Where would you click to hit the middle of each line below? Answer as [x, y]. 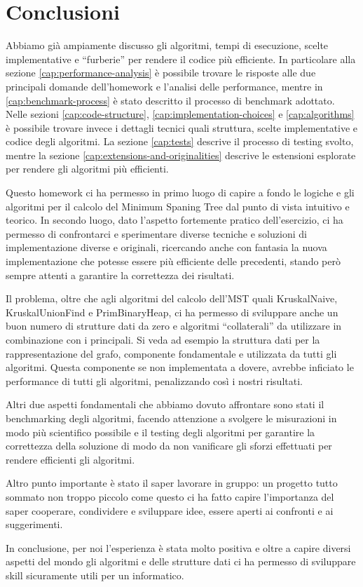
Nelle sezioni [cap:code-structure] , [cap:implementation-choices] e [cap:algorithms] [180, 114]
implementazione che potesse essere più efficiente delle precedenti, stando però [173, 261]
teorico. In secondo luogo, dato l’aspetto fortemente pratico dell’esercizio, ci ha [174, 220]
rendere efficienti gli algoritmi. [70, 459]
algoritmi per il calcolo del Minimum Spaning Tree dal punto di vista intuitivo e [178, 206]
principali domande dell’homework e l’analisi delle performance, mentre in [164, 86]
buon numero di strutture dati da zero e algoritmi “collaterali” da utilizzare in [174, 326]
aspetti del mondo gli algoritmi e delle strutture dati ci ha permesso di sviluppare [181, 561]
